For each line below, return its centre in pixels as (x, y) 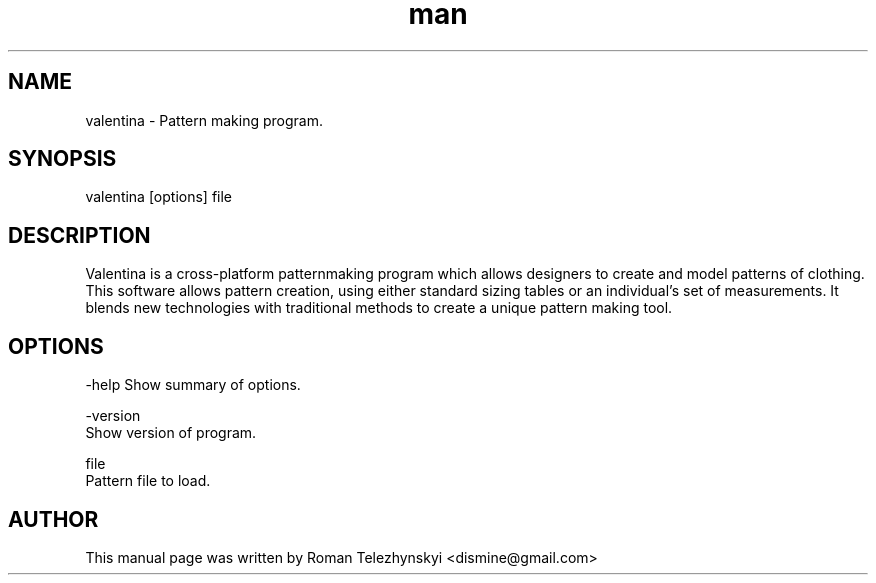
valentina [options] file (159, 197)
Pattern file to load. (148, 481)
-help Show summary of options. (193, 385)
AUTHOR (53, 519)
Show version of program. (171, 433)
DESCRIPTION (79, 235)
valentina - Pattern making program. (204, 120)
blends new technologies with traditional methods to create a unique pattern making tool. (379, 308)
